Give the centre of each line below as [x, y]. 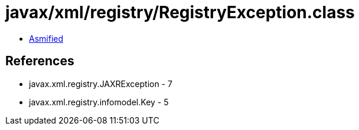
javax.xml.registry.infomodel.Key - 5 [99, 102]
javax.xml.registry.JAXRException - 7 [101, 84]
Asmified [46, 38]
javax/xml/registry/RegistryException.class [180, 12]
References [40, 61]
